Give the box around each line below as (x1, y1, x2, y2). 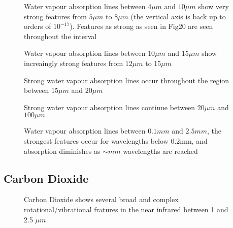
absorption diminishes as (24, 145, 101, 156)
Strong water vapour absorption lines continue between (24, 102, 195, 112)
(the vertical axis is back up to (130, 11, 226, 21)
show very (198, 1, 229, 11)
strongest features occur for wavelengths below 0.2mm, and (24, 135, 208, 146)
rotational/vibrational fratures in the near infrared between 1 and (24, 204, 228, 214)
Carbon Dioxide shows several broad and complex (24, 194, 179, 205)
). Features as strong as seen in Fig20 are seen (70, 21, 213, 31)
